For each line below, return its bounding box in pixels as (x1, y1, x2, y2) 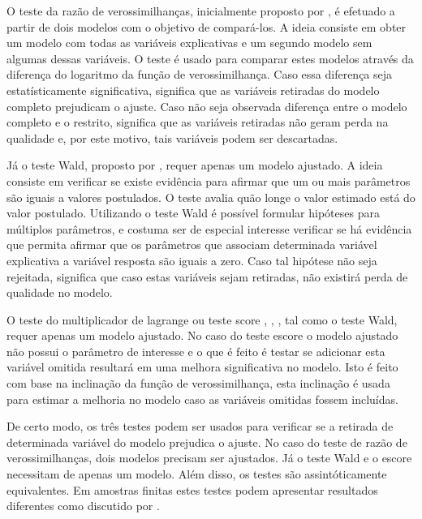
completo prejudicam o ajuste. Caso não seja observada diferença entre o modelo (6, 97, 407, 114)
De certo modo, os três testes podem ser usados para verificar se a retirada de (6, 418, 394, 435)
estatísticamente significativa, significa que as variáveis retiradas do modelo (6, 81, 380, 98)
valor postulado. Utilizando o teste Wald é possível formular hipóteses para (6, 204, 380, 221)
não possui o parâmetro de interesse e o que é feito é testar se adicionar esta (6, 342, 385, 359)
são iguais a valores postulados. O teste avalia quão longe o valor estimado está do (6, 188, 416, 205)
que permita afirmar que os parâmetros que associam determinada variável (6, 236, 377, 253)
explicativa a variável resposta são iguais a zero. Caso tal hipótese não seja (6, 251, 377, 268)
